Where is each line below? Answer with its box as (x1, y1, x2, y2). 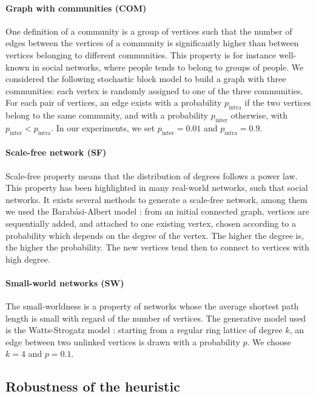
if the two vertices (244, 96, 311, 109)
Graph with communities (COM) (5, 1, 147, 14)
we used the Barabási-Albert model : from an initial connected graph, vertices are (5, 205, 309, 218)
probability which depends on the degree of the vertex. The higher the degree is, (5, 229, 304, 241)
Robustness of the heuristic (5, 377, 180, 396)
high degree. (5, 252, 50, 265)
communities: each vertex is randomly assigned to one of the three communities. (5, 84, 303, 97)
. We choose (247, 335, 291, 348)
